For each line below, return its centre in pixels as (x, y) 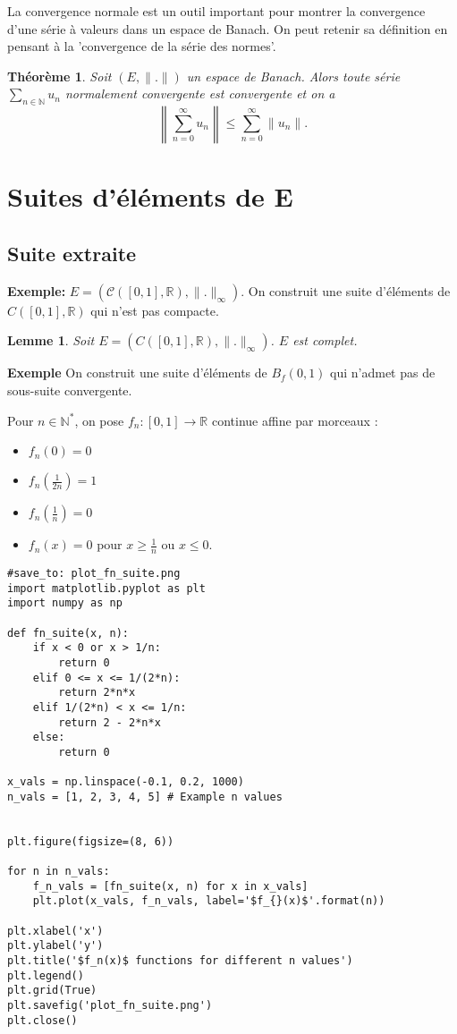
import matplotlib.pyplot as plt (106, 588)
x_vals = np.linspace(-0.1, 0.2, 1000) (126, 782)
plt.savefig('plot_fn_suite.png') (110, 1005)
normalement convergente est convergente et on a (200, 93)
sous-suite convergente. (70, 390)
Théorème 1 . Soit (59, 76)
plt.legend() (46, 975)
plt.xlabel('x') (55, 931)
